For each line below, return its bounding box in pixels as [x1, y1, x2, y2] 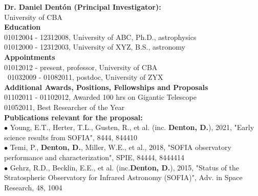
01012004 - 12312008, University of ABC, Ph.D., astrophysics [4, 31, 197, 42]
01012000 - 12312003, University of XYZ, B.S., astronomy [4, 41, 185, 52]
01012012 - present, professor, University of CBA [4, 61, 158, 72]
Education [4, 21, 41, 32]
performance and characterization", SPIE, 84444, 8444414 [4, 151, 184, 162]
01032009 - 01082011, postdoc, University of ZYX [7, 72, 163, 82]
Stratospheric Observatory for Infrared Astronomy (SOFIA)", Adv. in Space [4, 172, 243, 183]
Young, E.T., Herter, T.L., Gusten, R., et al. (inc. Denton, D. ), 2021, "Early [10, 122, 254, 133]
